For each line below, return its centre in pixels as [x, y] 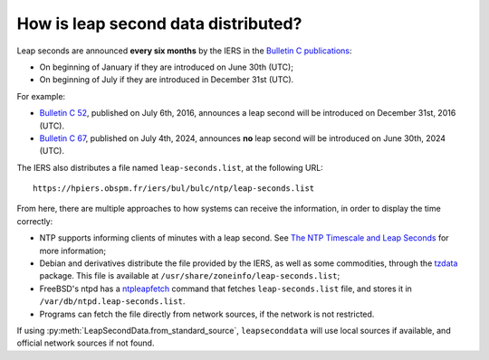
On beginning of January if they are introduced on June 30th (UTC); [167, 67]
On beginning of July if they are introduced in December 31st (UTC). [167, 80]
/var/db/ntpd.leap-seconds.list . [112, 301]
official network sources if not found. [86, 343]
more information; [73, 251]
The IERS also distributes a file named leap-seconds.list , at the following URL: [170, 167]
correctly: [35, 221]
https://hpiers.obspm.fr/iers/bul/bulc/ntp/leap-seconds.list [174, 189]
